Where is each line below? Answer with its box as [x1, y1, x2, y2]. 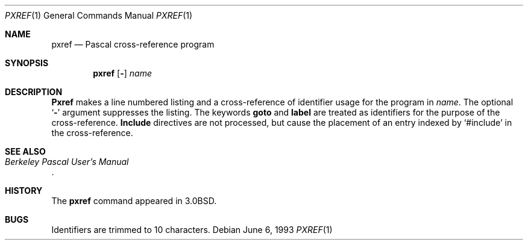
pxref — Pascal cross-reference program [51, 39, 215, 49]
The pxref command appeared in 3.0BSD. [51, 196, 217, 206]
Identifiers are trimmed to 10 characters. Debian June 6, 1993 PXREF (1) [51, 225, 333, 235]
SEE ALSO [5, 146, 46, 157]
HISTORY [5, 185, 43, 196]
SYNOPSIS [5, 58, 49, 68]
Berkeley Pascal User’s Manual [5, 157, 129, 167]
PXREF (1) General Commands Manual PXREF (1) [5, 10, 193, 20]
